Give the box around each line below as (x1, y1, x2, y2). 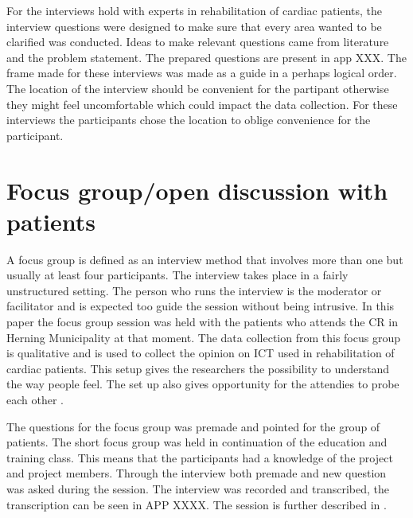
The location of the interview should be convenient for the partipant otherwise (6, 80, 389, 96)
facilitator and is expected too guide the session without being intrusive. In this (6, 298, 395, 314)
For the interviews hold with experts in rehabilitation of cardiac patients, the (6, 2, 382, 18)
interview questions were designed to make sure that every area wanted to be (6, 18, 382, 34)
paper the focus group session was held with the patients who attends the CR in (6, 314, 398, 330)
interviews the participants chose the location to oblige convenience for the (6, 111, 371, 128)
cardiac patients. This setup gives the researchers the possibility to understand (6, 360, 390, 376)
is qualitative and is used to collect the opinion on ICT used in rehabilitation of (6, 345, 395, 361)
